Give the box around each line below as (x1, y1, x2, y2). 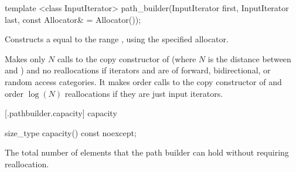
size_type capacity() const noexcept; (5, 126, 137, 139)
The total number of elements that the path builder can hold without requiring (5, 146, 289, 158)
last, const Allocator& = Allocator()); (5, 13, 141, 25)
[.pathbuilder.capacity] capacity (5, 107, 117, 119)
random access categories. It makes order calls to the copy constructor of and (5, 75, 282, 87)
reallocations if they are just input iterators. (64, 87, 223, 99)
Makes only (5, 52, 46, 65)
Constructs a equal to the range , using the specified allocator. (5, 33, 229, 45)
